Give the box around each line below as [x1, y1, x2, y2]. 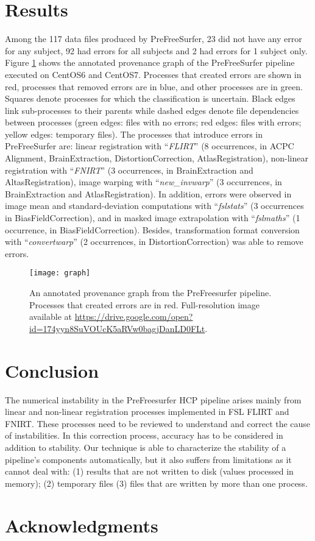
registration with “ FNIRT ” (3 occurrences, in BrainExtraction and [5, 163, 253, 176]
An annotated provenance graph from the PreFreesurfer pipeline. [29, 286, 272, 299]
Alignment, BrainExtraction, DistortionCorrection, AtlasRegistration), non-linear [5, 152, 308, 164]
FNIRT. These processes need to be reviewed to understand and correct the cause [5, 417, 311, 430]
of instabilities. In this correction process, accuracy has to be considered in [5, 429, 283, 442]
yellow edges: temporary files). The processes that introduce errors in [5, 127, 263, 140]
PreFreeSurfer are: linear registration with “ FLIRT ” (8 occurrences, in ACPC [5, 140, 294, 152]
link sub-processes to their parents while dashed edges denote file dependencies [5, 104, 299, 116]
